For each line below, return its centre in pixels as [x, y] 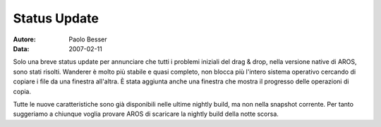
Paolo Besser [88, 39]
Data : [21, 48]
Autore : [25, 39]
